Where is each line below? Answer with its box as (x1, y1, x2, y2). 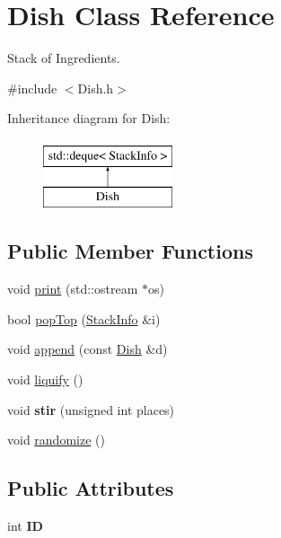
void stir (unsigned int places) (7, 400, 175, 419)
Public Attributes (7, 474, 174, 502)
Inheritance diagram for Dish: (7, 109, 171, 128)
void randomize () (7, 430, 105, 449)
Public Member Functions (7, 237, 253, 265)
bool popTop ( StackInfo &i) (7, 309, 161, 328)
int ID (7, 516, 43, 535)
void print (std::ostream (7, 279, 138, 298)
